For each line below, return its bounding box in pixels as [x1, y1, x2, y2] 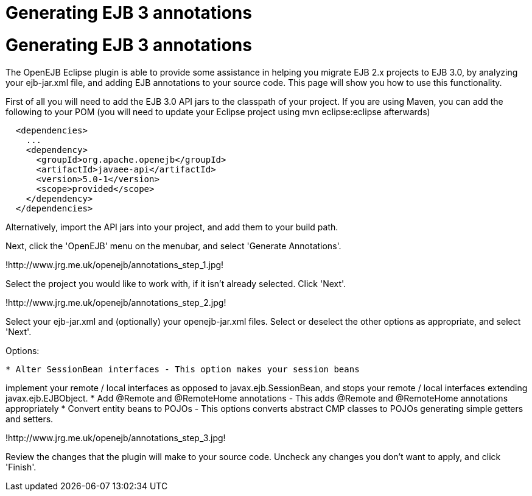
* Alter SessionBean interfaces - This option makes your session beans [5, 364, 360, 374]
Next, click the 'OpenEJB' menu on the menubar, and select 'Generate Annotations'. [5, 240, 341, 251]
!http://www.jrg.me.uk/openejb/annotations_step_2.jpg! [5, 297, 226, 308]
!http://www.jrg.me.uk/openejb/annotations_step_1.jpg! [5, 259, 224, 270]
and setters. [5, 413, 54, 424]
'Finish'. [5, 461, 37, 472]
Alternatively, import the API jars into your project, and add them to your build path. [5, 221, 338, 232]
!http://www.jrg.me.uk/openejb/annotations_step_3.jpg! [5, 432, 226, 443]
